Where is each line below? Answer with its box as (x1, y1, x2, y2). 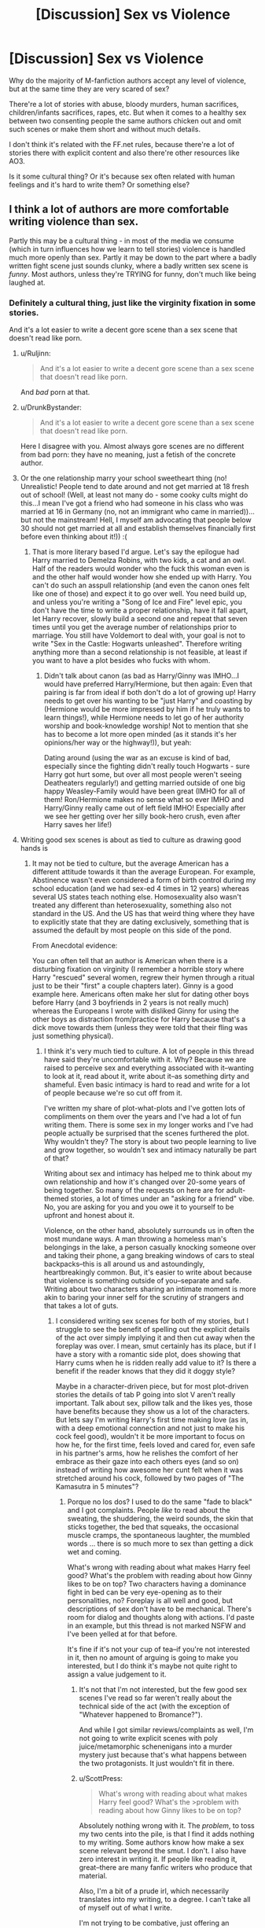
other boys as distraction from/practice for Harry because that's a (31, 1014, 246, 1024)
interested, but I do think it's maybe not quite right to (67, 1661, 238, 1671)
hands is (20, 844, 48, 853)
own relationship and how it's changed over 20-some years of (43, 1177, 246, 1187)
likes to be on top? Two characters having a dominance (67, 1579, 247, 1589)
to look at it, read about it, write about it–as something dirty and (43, 1072, 250, 1081)
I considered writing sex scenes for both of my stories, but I (55, 1316, 249, 1326)
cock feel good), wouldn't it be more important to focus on (55, 1432, 245, 1441)
